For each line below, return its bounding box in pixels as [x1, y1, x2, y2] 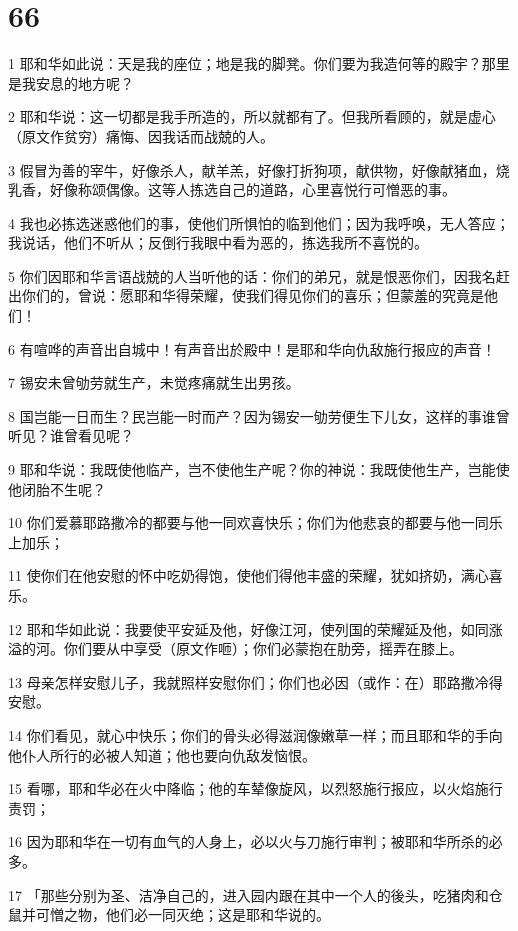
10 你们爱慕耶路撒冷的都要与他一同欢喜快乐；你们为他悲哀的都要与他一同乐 [8, 512, 503, 533]
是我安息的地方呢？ [8, 72, 134, 93]
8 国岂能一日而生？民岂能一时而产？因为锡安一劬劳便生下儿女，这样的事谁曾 [8, 405, 510, 426]
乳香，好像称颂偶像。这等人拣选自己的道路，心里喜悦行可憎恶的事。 [8, 179, 456, 200]
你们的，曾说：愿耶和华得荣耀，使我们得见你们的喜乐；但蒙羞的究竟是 [21, 285, 484, 306]
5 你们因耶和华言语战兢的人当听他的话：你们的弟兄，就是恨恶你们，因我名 [8, 265, 496, 286]
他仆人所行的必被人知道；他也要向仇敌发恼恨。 [8, 744, 316, 765]
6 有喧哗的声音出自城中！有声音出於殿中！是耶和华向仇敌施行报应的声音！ [8, 338, 496, 359]
